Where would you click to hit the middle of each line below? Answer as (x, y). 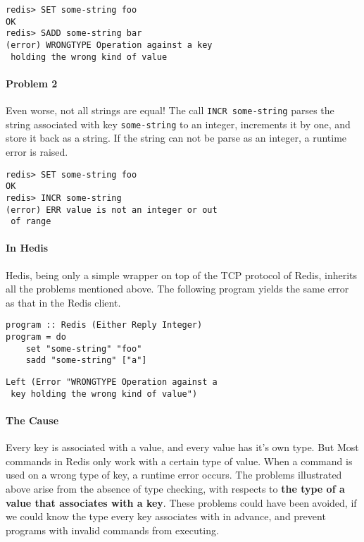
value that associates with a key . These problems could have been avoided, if (181, 502)
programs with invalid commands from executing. (112, 530)
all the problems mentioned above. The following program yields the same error (177, 289)
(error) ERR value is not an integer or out (112, 210)
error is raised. (37, 151)
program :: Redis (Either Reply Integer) (104, 325)
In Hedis (27, 248)
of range (31, 222)
